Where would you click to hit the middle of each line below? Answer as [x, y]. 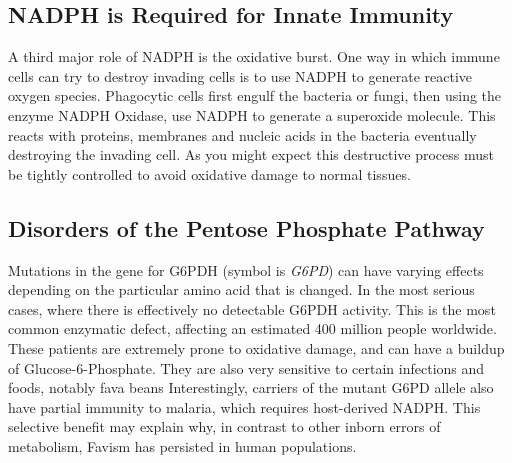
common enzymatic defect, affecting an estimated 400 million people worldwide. [252, 328]
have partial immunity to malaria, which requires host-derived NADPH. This [244, 406]
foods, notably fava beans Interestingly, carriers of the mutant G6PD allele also [251, 387]
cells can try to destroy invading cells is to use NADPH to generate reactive [240, 75]
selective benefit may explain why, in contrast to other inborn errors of [224, 426]
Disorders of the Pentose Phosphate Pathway [246, 227]
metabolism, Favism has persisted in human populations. [182, 445]
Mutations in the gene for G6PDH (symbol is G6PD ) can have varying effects [246, 269]
